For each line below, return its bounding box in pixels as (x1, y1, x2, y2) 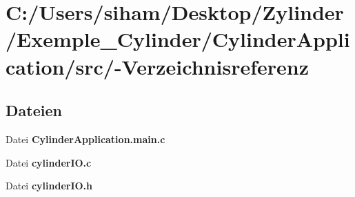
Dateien (6, 100, 62, 121)
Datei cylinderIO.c (6, 155, 92, 169)
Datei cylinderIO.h (6, 178, 93, 193)
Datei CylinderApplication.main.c (6, 131, 165, 146)
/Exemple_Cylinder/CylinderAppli (6, 25, 350, 53)
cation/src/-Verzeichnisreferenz (6, 52, 309, 80)
